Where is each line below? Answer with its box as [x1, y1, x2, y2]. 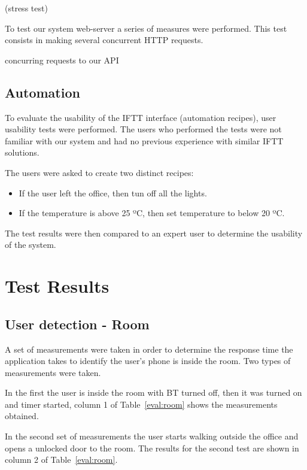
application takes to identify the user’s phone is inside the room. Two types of [5, 354, 291, 367]
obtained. [5, 410, 39, 422]
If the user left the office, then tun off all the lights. [19, 186, 207, 199]
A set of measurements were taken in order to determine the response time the [5, 342, 293, 355]
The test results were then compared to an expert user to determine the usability [5, 226, 303, 239]
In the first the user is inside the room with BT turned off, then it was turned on [5, 386, 302, 399]
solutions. [5, 146, 39, 159]
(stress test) [5, 2, 48, 14]
